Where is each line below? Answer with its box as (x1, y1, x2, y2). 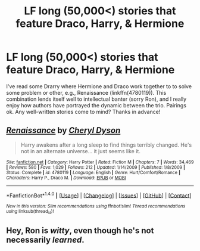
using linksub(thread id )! (6, 209, 54, 215)
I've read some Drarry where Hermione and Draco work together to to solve (6, 82, 192, 90)
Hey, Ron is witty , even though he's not (6, 225, 154, 236)
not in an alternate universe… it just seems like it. (20, 147, 141, 154)
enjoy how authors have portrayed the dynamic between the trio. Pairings (6, 101, 186, 109)
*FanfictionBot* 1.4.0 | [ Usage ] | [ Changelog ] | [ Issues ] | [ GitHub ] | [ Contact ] (6, 191, 192, 199)
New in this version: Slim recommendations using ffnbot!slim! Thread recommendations (6, 203, 186, 209)
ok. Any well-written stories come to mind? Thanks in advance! (6, 108, 161, 115)
